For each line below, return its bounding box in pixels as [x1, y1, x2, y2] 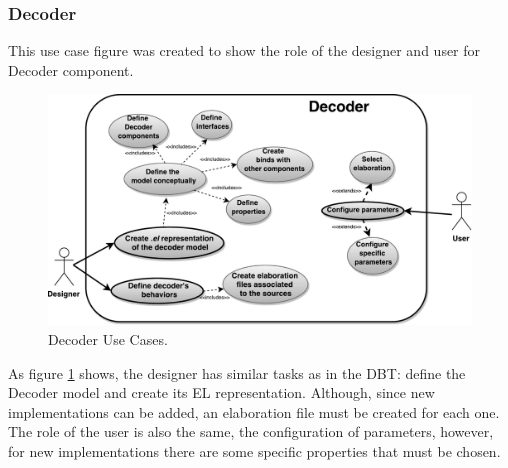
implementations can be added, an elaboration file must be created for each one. [8, 401, 500, 422]
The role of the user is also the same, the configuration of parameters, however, [8, 421, 494, 442]
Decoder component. [8, 59, 134, 80]
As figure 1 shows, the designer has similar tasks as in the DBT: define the [8, 362, 466, 383]
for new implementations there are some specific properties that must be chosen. [8, 441, 501, 462]
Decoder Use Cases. [48, 329, 168, 350]
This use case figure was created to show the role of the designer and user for [8, 40, 481, 61]
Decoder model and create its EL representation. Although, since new [8, 382, 435, 403]
